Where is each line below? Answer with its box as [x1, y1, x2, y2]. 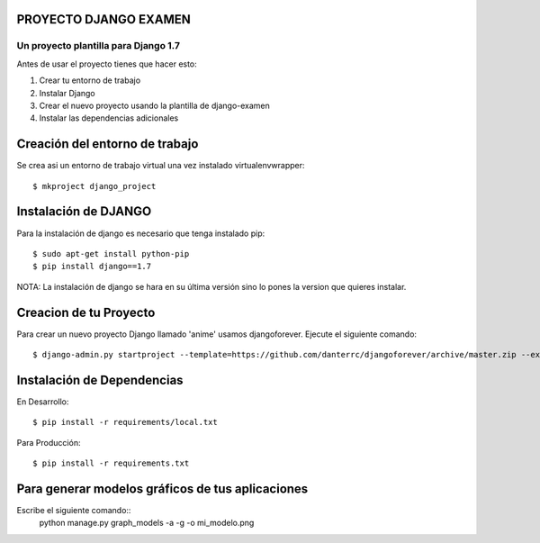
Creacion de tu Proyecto [16, 304, 156, 320]
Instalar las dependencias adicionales [39, 113, 179, 123]
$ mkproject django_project [32, 181, 157, 191]
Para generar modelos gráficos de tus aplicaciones [16, 481, 309, 496]
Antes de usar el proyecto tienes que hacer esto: [16, 59, 197, 69]
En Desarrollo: [16, 396, 69, 407]
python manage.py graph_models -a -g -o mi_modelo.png [39, 518, 255, 529]
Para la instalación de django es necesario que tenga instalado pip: [16, 228, 265, 239]
